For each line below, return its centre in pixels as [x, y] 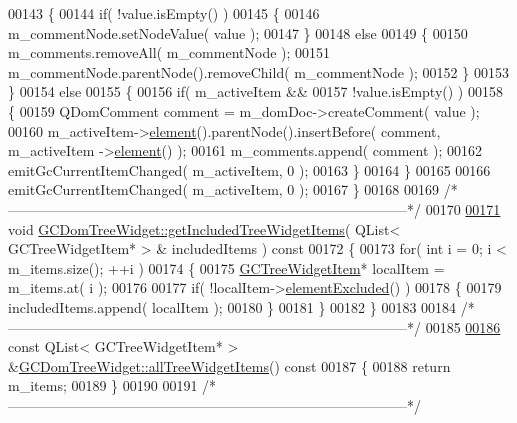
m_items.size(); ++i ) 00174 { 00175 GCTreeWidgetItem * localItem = [226, 267]
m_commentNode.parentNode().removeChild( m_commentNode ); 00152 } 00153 [258, 71]
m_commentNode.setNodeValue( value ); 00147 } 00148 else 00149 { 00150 [238, 32]
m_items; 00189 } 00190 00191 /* [112, 385]
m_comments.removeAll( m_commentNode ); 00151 [169, 52]
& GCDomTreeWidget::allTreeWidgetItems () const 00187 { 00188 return [229, 365]
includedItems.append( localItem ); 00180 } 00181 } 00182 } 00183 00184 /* [241, 306]
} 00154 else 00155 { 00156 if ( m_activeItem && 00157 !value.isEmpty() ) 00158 [255, 91]
